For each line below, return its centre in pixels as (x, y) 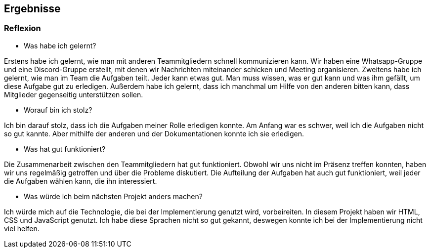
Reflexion (22, 28)
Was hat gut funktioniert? (65, 149)
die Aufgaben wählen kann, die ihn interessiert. (81, 181)
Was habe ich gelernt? (60, 45)
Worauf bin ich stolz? (58, 110)
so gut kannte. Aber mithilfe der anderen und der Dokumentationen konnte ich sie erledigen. (154, 133)
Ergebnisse (32, 9)
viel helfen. (22, 228)
